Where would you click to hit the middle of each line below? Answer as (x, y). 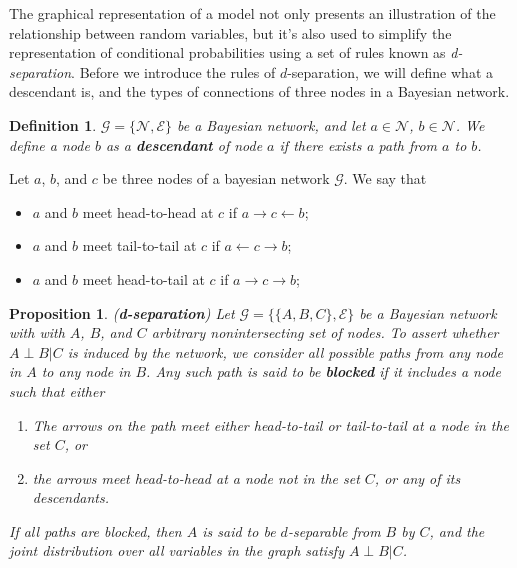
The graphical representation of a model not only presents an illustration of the (252, 13)
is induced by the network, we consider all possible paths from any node (285, 351)
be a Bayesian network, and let (271, 124)
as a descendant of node (184, 144)
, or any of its (417, 477)
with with (37, 332)
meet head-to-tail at (143, 278)
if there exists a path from (358, 144)
